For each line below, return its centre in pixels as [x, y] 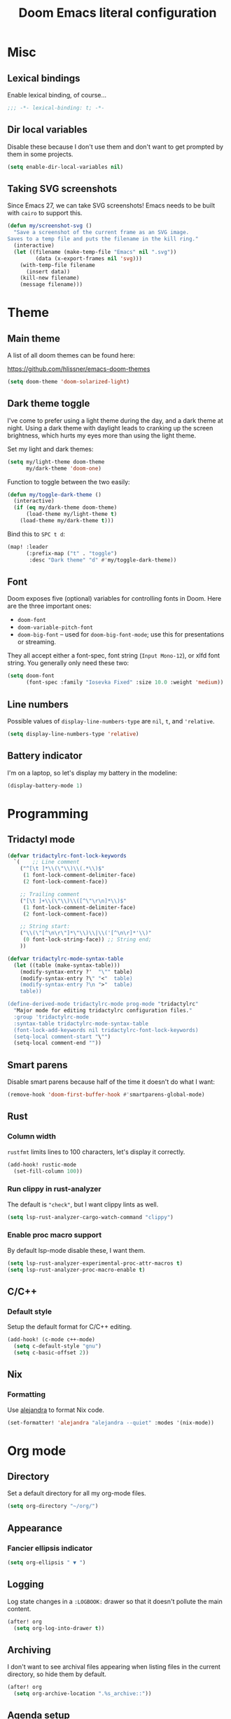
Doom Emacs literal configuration [118, 13]
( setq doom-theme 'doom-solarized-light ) [69, 382]
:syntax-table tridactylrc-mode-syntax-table [81, 1024]
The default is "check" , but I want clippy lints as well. [83, 1204]
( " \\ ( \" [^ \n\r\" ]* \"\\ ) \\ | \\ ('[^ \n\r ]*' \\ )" [86, 933]
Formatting [27, 1394]
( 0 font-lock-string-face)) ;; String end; [87, 940]
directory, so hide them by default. [57, 1674]
